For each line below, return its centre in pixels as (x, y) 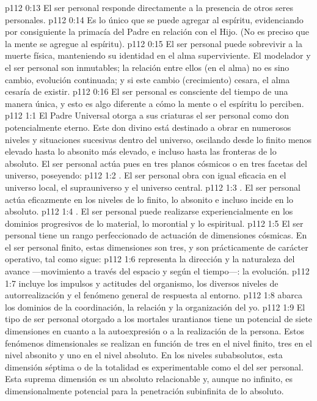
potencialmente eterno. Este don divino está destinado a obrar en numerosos (148, 127)
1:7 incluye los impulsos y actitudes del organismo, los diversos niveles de (142, 283)
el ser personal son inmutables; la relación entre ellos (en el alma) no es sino (147, 67)
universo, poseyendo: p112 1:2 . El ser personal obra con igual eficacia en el (146, 175)
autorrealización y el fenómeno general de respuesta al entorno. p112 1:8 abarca (154, 295)
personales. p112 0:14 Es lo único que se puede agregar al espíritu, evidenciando (154, 19)
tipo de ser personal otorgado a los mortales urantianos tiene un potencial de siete (159, 319)
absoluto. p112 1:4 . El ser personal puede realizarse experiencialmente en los (149, 211)
